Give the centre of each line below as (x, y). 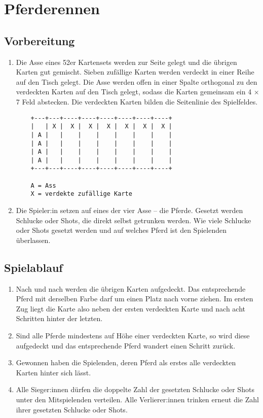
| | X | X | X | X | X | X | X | (101, 127)
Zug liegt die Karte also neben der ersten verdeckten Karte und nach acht (131, 308)
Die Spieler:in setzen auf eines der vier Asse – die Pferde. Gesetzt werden (129, 210)
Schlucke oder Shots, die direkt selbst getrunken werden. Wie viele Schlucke (134, 220)
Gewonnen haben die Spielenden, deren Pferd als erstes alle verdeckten (126, 362)
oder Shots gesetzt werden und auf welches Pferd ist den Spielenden (121, 230)
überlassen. (33, 240)
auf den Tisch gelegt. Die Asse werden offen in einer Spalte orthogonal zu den (137, 81)
